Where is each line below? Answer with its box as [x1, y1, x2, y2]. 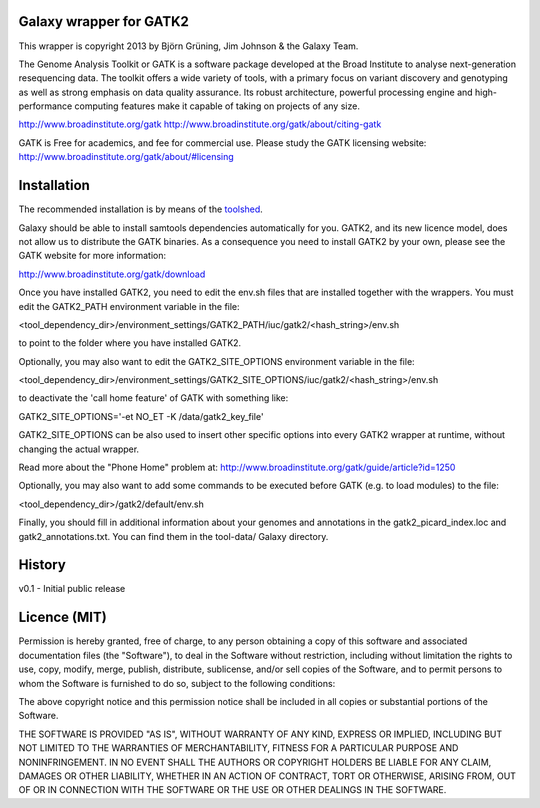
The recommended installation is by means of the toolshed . [18, 203, 264, 215]
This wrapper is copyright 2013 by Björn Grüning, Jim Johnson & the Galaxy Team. [18, 40, 359, 52]
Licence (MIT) [18, 609, 107, 626]
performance [18, 100, 73, 112]
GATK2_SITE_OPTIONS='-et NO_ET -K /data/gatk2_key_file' [18, 410, 264, 422]
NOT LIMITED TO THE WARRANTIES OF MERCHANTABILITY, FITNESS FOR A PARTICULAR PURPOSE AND [18, 742, 459, 754]
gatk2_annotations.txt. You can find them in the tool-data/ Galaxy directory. [18, 530, 329, 542]
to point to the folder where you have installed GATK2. [18, 337, 242, 349]
